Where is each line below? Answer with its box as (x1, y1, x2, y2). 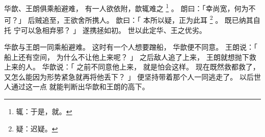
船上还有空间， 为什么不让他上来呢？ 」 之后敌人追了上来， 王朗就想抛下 (4, 51, 249, 62)
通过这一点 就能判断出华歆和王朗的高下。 (11, 81, 149, 92)
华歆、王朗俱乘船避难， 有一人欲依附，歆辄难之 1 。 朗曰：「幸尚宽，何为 (4, 2, 249, 13)
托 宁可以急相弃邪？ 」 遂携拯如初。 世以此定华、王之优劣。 (4, 24, 206, 35)
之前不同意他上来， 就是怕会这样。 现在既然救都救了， (76, 61, 260, 72)
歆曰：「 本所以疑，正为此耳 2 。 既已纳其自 (116, 13, 260, 25)
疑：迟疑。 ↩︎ (16, 123, 58, 133)
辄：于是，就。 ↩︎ (16, 106, 72, 117)
